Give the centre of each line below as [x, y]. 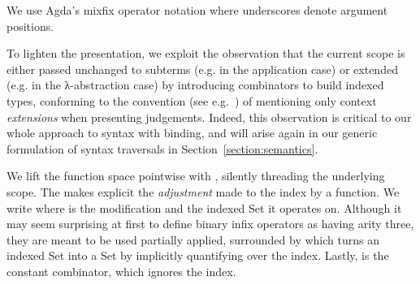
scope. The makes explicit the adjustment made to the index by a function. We [203, 191]
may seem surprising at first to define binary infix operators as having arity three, [210, 224]
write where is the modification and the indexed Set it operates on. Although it [204, 207]
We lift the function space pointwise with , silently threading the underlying [196, 176]
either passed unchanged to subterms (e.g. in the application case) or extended [202, 69]
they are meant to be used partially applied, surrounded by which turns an [193, 239]
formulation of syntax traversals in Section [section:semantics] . [162, 148]
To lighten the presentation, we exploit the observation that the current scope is [206, 53]
